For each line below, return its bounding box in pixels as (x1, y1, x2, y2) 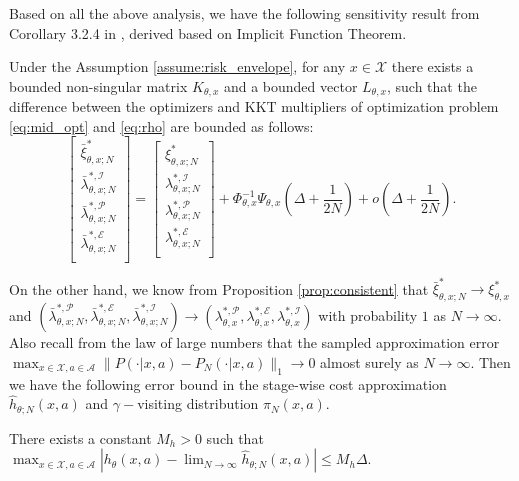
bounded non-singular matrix (9, 75, 188, 96)
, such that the (386, 75, 477, 96)
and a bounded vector (223, 75, 358, 96)
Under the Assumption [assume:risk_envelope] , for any (9, 56, 346, 77)
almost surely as (320, 351, 419, 372)
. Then (470, 351, 511, 372)
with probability (318, 305, 418, 326)
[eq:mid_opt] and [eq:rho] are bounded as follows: (9, 115, 314, 136)
